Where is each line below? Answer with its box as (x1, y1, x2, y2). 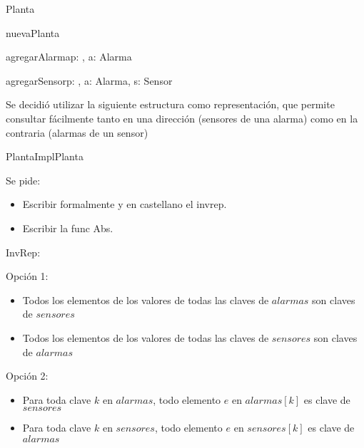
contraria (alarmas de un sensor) (6, 125, 148, 140)
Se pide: (6, 172, 41, 187)
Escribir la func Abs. (22, 220, 113, 235)
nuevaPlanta (6, 25, 60, 40)
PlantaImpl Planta (6, 149, 84, 164)
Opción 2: (6, 368, 49, 383)
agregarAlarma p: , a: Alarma (6, 49, 132, 64)
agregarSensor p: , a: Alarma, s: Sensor (6, 73, 173, 88)
